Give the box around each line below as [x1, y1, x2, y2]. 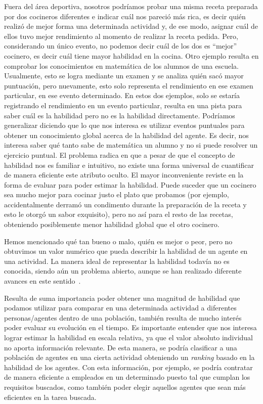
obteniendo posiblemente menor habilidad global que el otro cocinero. [4, 219, 220, 230]
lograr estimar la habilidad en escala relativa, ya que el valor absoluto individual [4, 332, 253, 342]
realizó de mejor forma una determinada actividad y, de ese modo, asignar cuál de [4, 21, 258, 31]
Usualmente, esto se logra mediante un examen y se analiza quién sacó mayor [4, 70, 244, 81]
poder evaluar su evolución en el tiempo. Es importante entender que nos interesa [4, 322, 257, 333]
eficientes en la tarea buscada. [4, 391, 97, 402]
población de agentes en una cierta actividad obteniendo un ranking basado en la [4, 352, 255, 363]
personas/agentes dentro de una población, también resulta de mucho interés [4, 312, 242, 323]
